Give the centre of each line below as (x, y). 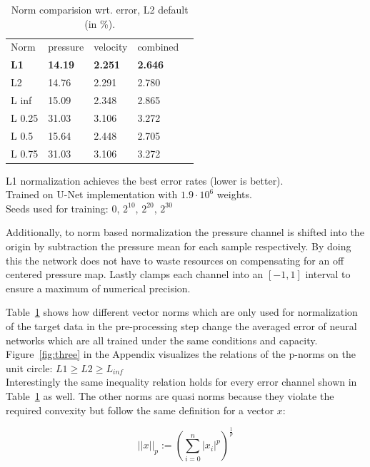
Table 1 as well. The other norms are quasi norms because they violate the (170, 395)
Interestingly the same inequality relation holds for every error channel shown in (181, 382)
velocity (111, 47)
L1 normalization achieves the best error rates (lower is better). (145, 180)
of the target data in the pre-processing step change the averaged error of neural (181, 325)
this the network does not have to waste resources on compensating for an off (175, 260)
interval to (328, 274)
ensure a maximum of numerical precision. (98, 288)
